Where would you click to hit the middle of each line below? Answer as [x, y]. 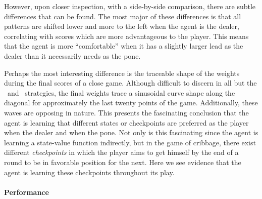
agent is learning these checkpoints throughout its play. [89, 172]
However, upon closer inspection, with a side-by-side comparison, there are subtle [130, 6]
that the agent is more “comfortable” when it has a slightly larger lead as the [124, 46]
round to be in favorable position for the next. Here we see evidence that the [123, 162]
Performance [27, 192]
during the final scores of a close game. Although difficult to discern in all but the [130, 83]
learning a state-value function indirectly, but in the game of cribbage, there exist [130, 142]
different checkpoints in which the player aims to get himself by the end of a [121, 152]
